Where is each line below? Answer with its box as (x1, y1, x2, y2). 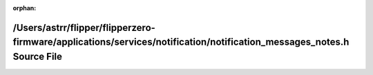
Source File (12, 51, 62, 62)
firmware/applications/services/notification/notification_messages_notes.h (12, 36, 350, 48)
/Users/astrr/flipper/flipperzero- (12, 21, 155, 34)
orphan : (12, 4, 37, 12)
